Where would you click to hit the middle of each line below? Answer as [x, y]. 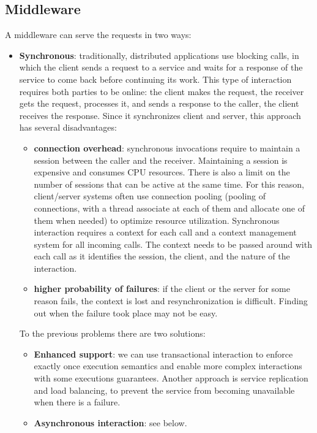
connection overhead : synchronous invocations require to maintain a [167, 148]
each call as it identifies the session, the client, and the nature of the [162, 256]
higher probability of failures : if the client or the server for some [162, 289]
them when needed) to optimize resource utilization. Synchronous [157, 220]
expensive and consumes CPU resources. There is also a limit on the [162, 172]
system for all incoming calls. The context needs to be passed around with [173, 244]
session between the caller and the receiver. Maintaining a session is [161, 160]
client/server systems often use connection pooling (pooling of [150, 196]
